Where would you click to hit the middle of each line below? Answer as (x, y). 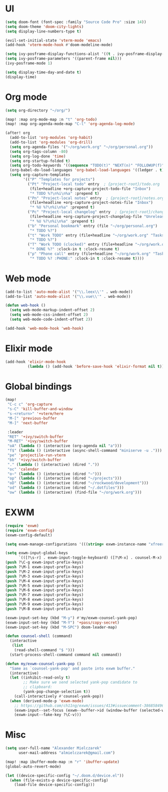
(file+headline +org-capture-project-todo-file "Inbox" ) (90, 189)
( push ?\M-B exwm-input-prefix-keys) (44, 609)
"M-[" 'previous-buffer (32, 418)
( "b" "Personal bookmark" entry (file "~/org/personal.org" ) (92, 226)
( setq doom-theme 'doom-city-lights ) (44, 26)
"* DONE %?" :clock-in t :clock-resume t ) (75, 249)
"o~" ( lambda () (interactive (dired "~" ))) (54, 474)
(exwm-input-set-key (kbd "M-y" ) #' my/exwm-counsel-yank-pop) (71, 618)
